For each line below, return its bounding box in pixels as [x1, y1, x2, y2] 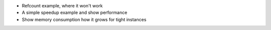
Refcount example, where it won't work [22, 3, 103, 8]
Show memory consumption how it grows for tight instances [22, 16, 147, 22]
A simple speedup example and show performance [22, 10, 127, 16]
